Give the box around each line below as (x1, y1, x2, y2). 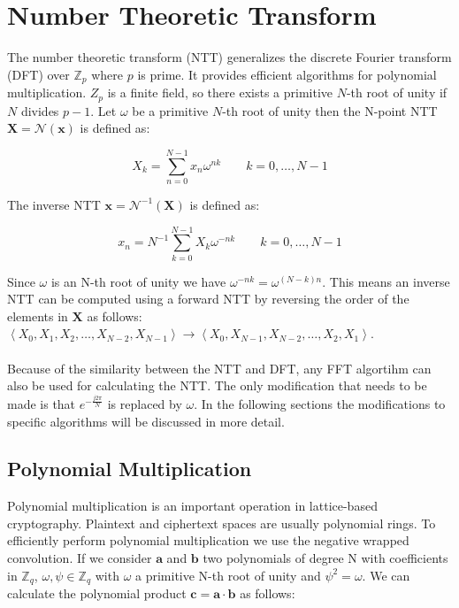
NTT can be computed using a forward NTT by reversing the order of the (7, 289, 409, 308)
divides (20, 101, 59, 119)
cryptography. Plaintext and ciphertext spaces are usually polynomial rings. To (7, 513, 436, 532)
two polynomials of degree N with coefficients (203, 549, 448, 567)
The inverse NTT (7, 195, 101, 213)
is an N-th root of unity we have (50, 272, 226, 290)
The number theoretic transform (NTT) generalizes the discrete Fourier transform (7, 48, 452, 66)
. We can (362, 566, 410, 584)
